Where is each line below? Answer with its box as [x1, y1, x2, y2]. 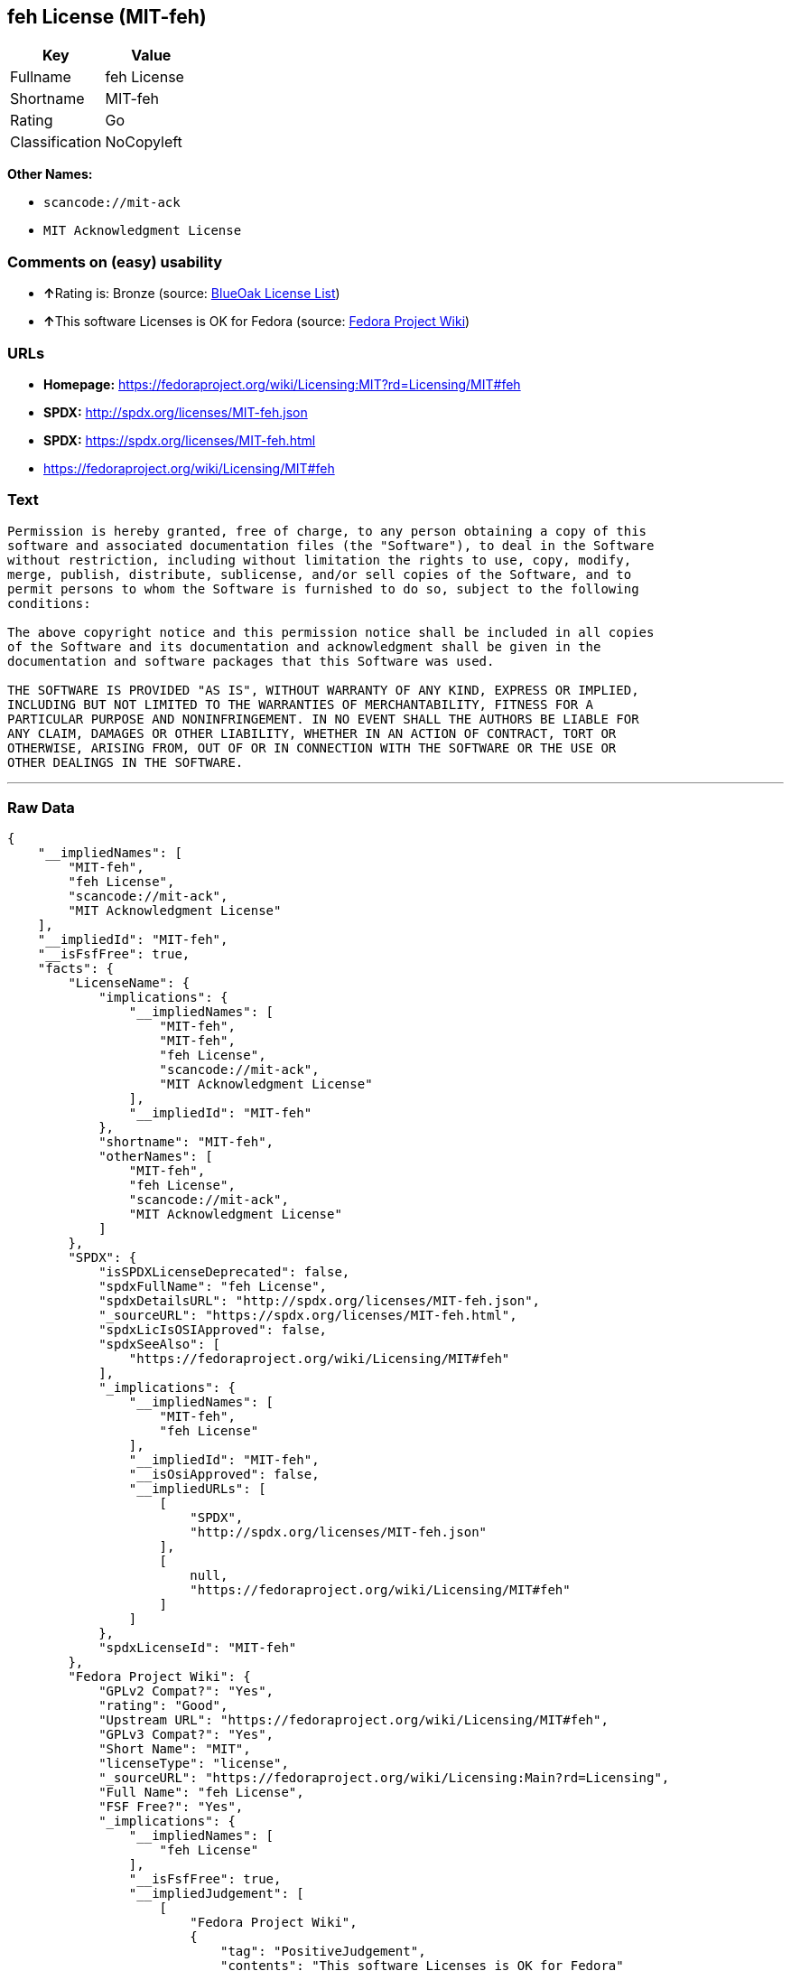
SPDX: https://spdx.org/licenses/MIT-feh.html [43, 432, 316, 448]
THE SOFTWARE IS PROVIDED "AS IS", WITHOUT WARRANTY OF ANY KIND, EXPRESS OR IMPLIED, [7, 682, 639, 697]
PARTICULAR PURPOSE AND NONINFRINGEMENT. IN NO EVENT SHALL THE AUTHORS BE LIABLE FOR [7, 711, 639, 726]
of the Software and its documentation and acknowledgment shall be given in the [7, 639, 601, 654]
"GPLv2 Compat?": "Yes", [98, 1684, 275, 1699]
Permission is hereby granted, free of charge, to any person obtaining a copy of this [7, 523, 647, 538]
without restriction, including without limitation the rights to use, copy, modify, [7, 552, 632, 567]
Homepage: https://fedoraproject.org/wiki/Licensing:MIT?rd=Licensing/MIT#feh [43, 376, 521, 392]
